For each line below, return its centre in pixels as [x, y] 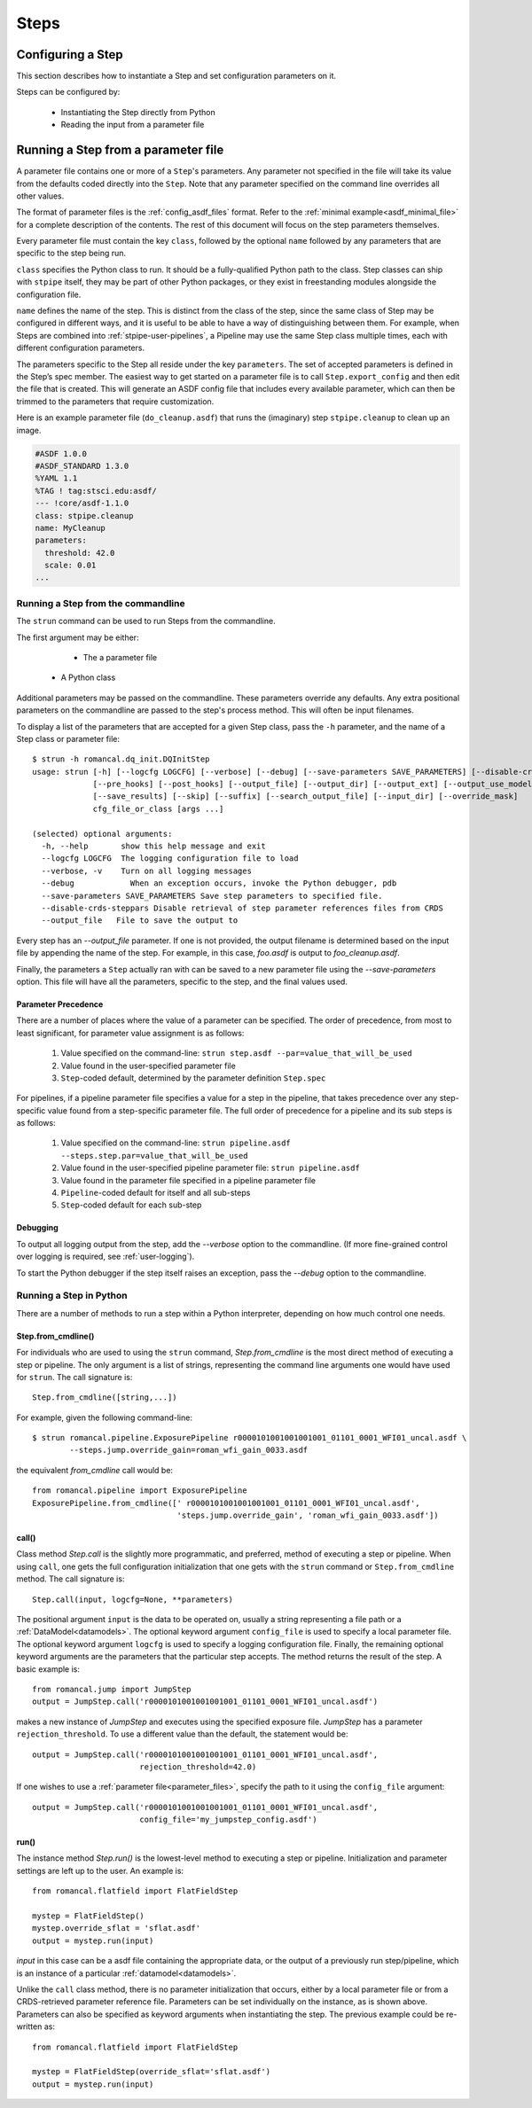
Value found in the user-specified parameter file [149, 1066]
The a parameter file [120, 657]
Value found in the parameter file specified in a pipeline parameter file [188, 1180]
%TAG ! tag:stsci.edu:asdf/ [96, 491]
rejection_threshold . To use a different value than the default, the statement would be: [183, 1734]
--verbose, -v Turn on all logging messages [147, 871]
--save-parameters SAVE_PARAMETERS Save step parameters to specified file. [212, 896]
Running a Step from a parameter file [120, 150]
